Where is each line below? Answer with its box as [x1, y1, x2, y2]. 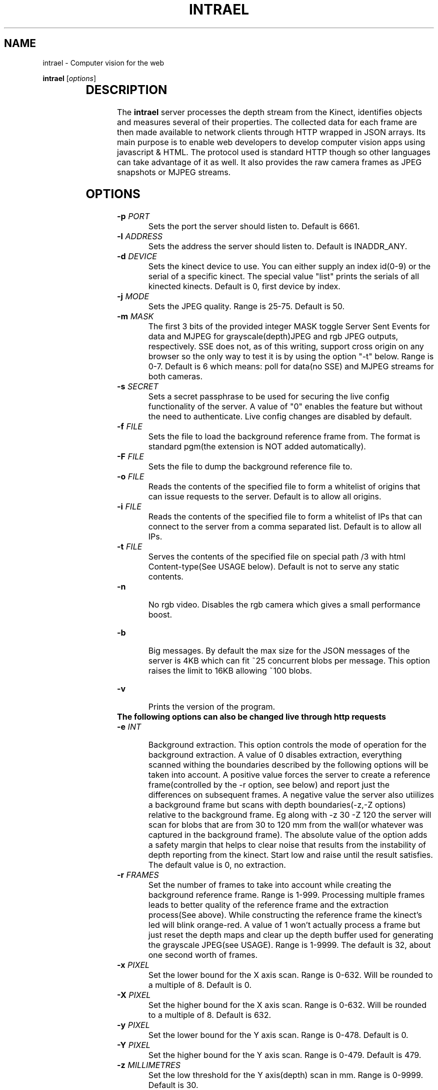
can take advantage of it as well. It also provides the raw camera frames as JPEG [117, 157, 422, 167]
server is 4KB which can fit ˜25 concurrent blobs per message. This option [148, 656, 430, 666]
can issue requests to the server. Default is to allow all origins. [148, 491, 381, 502]
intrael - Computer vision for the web [42, 58, 164, 67]
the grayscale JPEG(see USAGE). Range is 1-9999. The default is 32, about [148, 940, 431, 950]
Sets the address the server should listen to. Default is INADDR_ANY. [148, 241, 407, 252]
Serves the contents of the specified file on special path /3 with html [148, 552, 405, 562]
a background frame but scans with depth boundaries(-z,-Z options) [148, 800, 406, 810]
